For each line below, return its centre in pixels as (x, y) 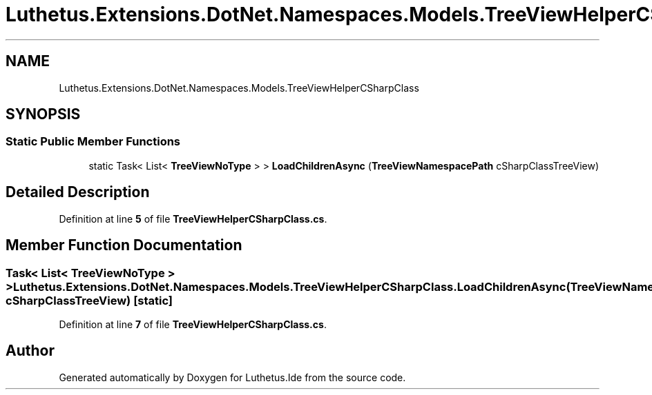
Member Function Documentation (124, 245)
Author (30, 351)
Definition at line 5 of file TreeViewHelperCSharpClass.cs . (193, 219)
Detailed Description (78, 192)
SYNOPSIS (43, 114)
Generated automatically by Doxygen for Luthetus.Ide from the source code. (232, 377)
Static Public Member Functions (93, 142)
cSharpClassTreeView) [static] (89, 300)
